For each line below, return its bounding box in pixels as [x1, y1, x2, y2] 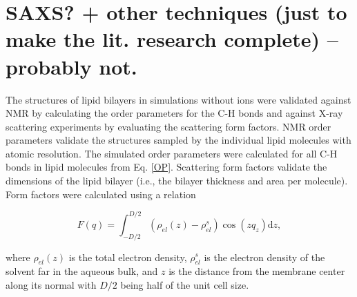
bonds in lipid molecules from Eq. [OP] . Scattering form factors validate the [6, 160, 327, 174]
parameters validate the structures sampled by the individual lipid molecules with [6, 133, 351, 147]
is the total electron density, [68, 249, 187, 264]
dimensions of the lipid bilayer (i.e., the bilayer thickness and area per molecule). [6, 173, 348, 188]
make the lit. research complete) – [6, 25, 338, 53]
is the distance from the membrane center [168, 264, 345, 278]
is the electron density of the [204, 249, 325, 264]
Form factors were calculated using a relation [6, 186, 196, 201]
